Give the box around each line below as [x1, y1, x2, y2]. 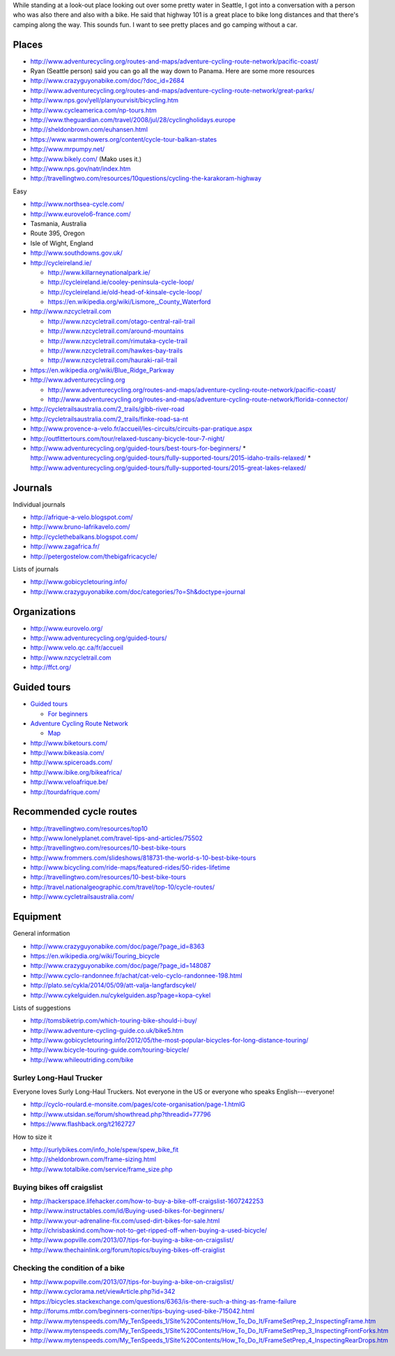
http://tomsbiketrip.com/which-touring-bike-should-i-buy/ [30, 1016, 198, 1025]
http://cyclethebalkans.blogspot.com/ [30, 532, 139, 541]
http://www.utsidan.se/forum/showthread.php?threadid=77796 [30, 1110, 212, 1118]
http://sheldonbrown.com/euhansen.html [30, 126, 148, 134]
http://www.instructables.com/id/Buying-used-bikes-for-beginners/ [30, 1207, 225, 1215]
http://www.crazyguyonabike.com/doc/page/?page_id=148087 [30, 962, 211, 970]
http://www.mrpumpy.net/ [30, 145, 105, 154]
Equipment [13, 911, 62, 923]
